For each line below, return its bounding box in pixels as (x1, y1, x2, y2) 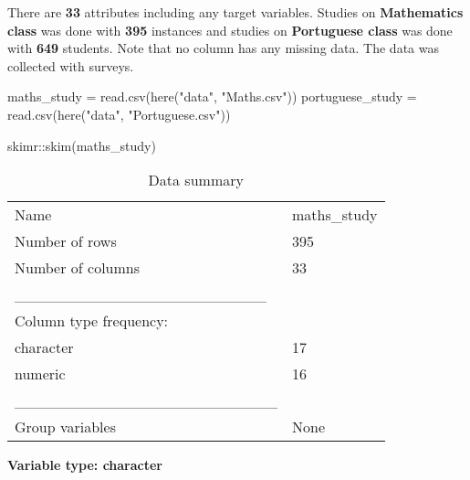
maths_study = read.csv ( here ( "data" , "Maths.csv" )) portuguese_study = (7, 87, 417, 106)
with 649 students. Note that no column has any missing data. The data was (7, 38, 439, 58)
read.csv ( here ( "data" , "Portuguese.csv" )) (7, 104, 231, 123)
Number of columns (15, 257, 141, 279)
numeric (15, 363, 66, 385)
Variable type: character (7, 455, 163, 475)
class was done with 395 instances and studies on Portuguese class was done (7, 20, 453, 39)
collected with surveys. (7, 56, 134, 75)
